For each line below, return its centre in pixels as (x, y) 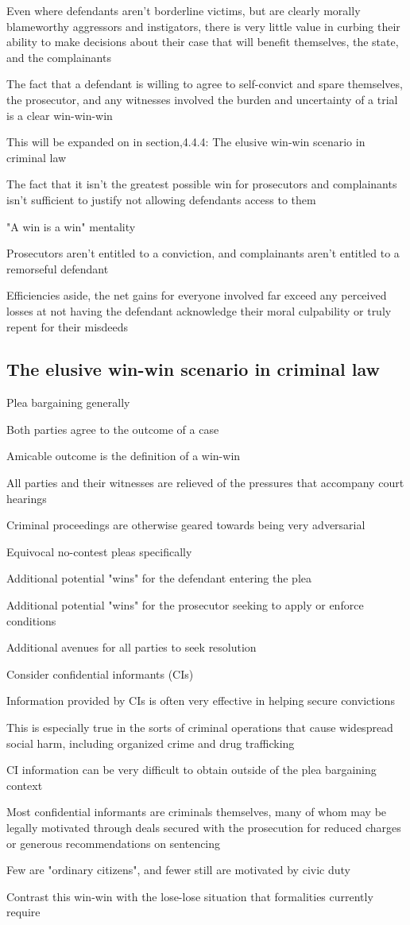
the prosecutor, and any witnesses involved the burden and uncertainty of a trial (202, 99)
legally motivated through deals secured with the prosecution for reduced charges (204, 827)
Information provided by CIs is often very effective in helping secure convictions (201, 701)
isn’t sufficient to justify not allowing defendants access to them (161, 199)
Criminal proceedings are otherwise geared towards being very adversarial (186, 525)
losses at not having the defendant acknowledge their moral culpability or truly (199, 310)
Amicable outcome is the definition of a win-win (124, 456)
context (25, 785)
